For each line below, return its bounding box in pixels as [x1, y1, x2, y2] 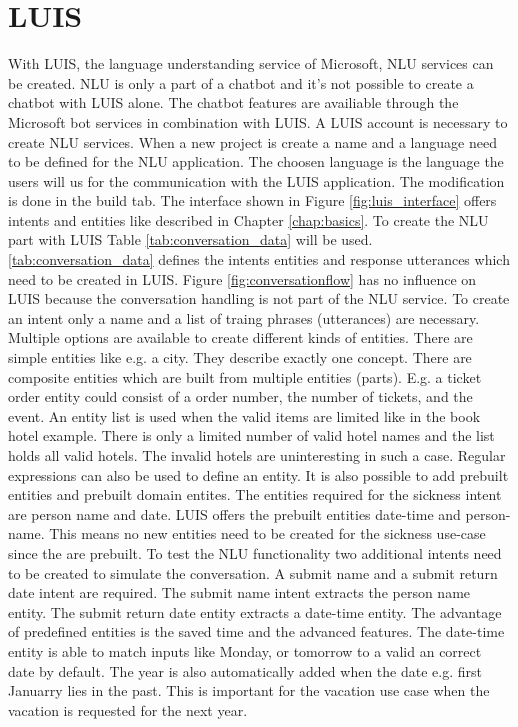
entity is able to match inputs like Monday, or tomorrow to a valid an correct [8, 640, 482, 661]
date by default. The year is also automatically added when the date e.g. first [8, 660, 482, 681]
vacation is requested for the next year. [8, 699, 248, 720]
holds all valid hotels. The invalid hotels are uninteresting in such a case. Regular [8, 445, 506, 465]
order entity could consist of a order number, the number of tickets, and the [8, 386, 473, 407]
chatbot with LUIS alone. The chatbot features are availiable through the [8, 92, 459, 113]
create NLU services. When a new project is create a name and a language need [8, 131, 497, 152]
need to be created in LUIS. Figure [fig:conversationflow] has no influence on [8, 268, 477, 289]
